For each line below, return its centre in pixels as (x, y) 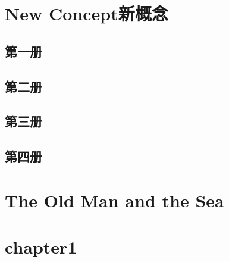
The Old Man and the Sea (114, 200)
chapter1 (41, 247)
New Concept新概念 (87, 13)
